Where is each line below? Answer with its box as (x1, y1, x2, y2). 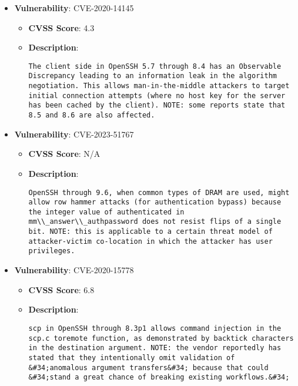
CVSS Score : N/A (28, 147, 101, 160)
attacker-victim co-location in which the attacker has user (28, 237, 273, 246)
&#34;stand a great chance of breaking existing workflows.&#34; (28, 373, 290, 382)
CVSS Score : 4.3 (28, 21, 95, 33)
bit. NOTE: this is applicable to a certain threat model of (28, 227, 273, 236)
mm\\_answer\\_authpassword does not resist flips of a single (28, 217, 282, 226)
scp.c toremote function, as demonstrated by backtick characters (28, 334, 294, 343)
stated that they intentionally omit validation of (28, 353, 235, 362)
